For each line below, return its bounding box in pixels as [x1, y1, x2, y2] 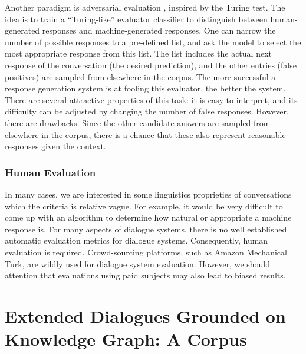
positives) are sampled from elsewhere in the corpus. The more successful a [5, 70, 276, 83]
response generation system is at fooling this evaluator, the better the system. [5, 82, 286, 94]
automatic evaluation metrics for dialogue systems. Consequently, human [5, 234, 268, 247]
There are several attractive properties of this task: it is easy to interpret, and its [5, 93, 298, 106]
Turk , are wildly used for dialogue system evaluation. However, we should [5, 257, 271, 270]
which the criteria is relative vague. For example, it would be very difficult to [5, 199, 283, 212]
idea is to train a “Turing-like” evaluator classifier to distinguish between [5, 12, 268, 25]
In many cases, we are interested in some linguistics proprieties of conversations [5, 188, 292, 200]
